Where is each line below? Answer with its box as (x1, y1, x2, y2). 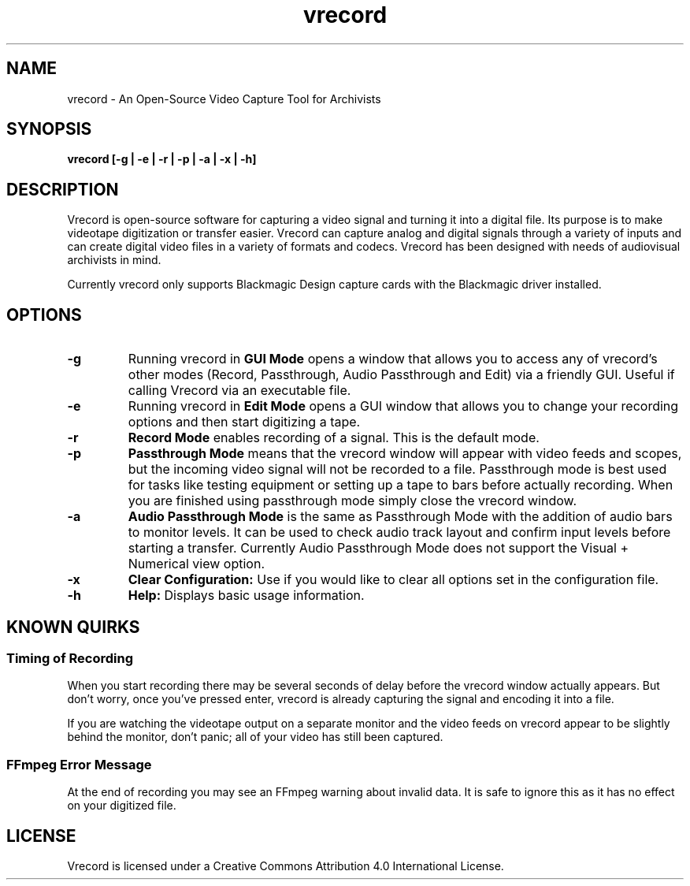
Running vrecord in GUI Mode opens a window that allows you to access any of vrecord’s (128, 351, 658, 367)
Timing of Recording (6, 650, 134, 666)
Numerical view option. (128, 556, 265, 572)
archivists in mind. (67, 253, 161, 267)
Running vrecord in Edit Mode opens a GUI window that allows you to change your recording (128, 398, 679, 415)
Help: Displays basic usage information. (128, 587, 365, 604)
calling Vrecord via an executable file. (128, 382, 351, 399)
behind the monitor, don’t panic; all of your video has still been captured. (67, 730, 443, 744)
